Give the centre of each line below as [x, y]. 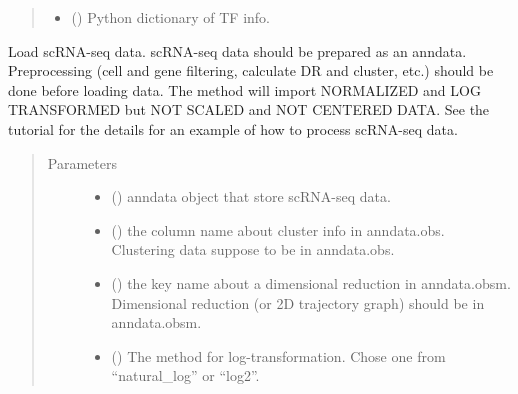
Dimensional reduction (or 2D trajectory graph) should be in [298, 302]
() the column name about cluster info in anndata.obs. [278, 229]
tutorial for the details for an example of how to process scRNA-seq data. [233, 128]
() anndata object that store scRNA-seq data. [251, 196]
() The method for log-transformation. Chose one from [278, 355]
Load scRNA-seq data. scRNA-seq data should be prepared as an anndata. [237, 50]
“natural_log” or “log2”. [185, 375]
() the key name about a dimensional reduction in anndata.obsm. [311, 282]
